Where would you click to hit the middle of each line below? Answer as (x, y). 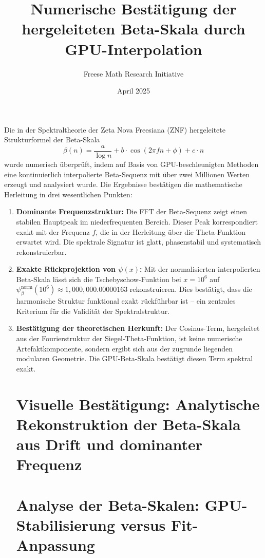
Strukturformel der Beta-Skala (52, 139)
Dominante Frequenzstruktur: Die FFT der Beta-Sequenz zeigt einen (132, 211)
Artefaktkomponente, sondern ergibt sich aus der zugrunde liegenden (125, 348)
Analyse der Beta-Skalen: (108, 504)
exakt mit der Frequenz (53, 231)
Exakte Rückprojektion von (66, 269)
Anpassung (55, 544)
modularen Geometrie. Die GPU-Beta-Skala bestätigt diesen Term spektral (135, 358)
